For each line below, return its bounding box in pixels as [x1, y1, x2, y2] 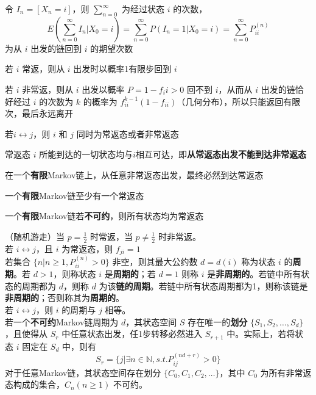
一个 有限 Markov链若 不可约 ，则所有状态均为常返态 [5, 209, 204, 222]
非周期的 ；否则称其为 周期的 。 [5, 291, 124, 304]
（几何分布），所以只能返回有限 [177, 95, 301, 107]
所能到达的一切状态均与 [39, 148, 133, 161]
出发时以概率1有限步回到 [73, 62, 172, 75]
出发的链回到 [30, 42, 82, 54]
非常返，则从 [22, 82, 74, 95]
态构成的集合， [5, 378, 65, 391]
